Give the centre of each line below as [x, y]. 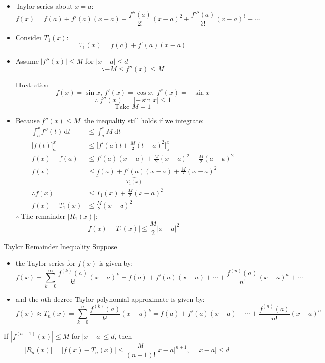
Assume [27, 61]
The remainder [43, 216]
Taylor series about [44, 6]
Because [27, 120]
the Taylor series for [45, 263]
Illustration [32, 84]
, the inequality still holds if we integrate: [142, 120]
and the [27, 299]
